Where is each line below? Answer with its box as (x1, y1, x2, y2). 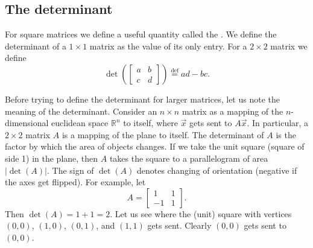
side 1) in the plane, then (5, 151, 98, 164)
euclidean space (51, 116, 109, 129)
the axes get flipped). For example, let (5, 176, 146, 188)
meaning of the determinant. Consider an (5, 104, 157, 117)
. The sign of (46, 164, 94, 176)
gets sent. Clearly (147, 219, 212, 232)
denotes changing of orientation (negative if (136, 164, 297, 176)
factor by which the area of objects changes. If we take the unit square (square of (5, 140, 305, 153)
